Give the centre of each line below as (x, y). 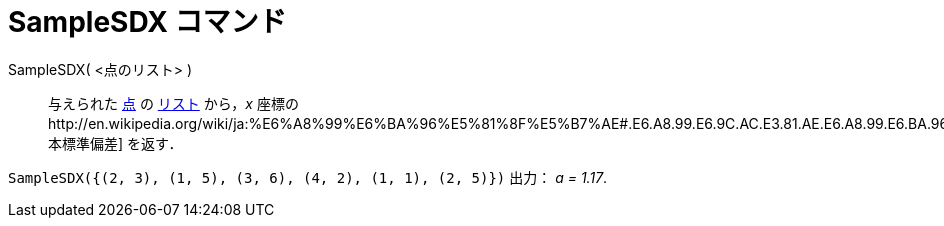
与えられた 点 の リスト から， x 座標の (173, 103)
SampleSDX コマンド (147, 22)
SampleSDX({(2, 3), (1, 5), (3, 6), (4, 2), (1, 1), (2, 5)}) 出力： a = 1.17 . (308, 177)
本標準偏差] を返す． (115, 143)
